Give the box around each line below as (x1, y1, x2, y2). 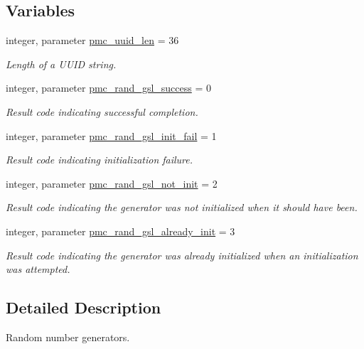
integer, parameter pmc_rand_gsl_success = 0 (6, 80, 211, 95)
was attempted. (6, 262, 70, 276)
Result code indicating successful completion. (6, 104, 198, 119)
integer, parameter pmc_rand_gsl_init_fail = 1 (6, 128, 217, 143)
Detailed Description (6, 296, 161, 318)
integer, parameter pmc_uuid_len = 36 (6, 33, 179, 48)
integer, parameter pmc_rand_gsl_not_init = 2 (6, 176, 218, 190)
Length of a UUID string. (6, 56, 117, 71)
